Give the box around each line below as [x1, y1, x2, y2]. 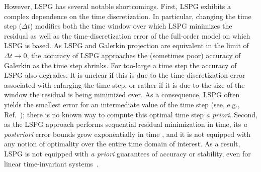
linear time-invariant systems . [4, 158, 99, 168]
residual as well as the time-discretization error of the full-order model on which [4, 30, 250, 41]
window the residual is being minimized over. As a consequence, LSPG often [4, 89, 240, 100]
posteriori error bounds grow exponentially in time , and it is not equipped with [4, 128, 251, 139]
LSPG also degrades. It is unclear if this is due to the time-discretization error [4, 70, 245, 80]
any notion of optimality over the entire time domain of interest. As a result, [4, 138, 240, 149]
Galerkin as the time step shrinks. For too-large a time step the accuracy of [4, 60, 237, 70]
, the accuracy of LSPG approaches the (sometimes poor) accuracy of [27, 50, 241, 60]
